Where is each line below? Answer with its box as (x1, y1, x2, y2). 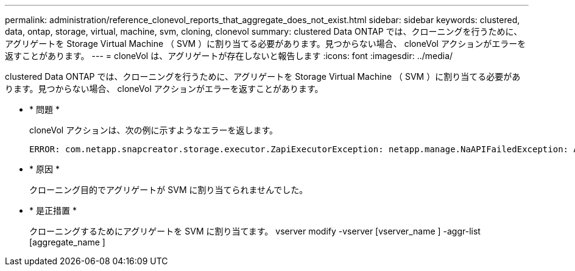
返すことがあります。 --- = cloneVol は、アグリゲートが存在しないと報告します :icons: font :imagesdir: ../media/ (5, 51, 453, 61)
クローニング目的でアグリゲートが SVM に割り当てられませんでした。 (29, 185, 308, 195)
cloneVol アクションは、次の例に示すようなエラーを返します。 (29, 125, 278, 135)
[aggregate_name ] (29, 237, 105, 247)
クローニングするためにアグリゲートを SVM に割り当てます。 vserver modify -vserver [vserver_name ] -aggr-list (29, 226, 481, 236)
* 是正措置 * (29, 205, 77, 216)
